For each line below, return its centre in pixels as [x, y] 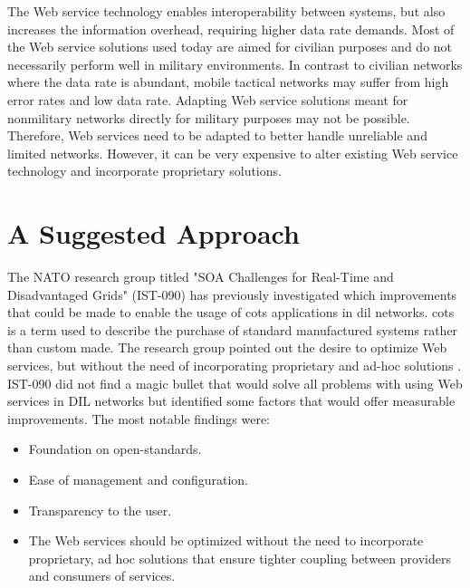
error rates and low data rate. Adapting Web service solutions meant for [208, 99]
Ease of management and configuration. [139, 479]
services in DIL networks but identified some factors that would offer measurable [231, 401]
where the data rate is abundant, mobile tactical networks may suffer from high [228, 82]
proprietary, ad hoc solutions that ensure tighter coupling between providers [240, 558]
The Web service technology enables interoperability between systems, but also [226, 11]
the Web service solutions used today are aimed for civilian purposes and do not [230, 47]
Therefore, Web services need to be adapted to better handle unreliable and [217, 135]
